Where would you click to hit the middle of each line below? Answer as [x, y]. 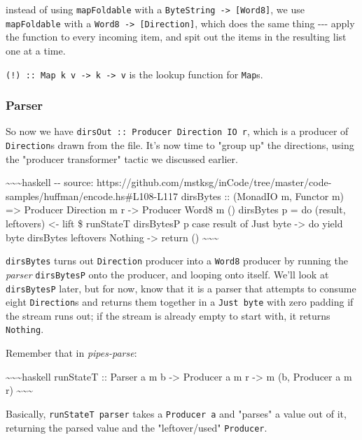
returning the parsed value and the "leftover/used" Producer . [137, 427]
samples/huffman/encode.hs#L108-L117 [92, 196]
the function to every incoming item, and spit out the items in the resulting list [176, 37]
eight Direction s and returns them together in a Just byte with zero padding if [180, 302]
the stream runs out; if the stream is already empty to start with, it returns [168, 315]
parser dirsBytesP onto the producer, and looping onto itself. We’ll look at [167, 274]
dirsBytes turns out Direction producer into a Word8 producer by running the [177, 261]
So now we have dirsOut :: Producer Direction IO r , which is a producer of [177, 131]
